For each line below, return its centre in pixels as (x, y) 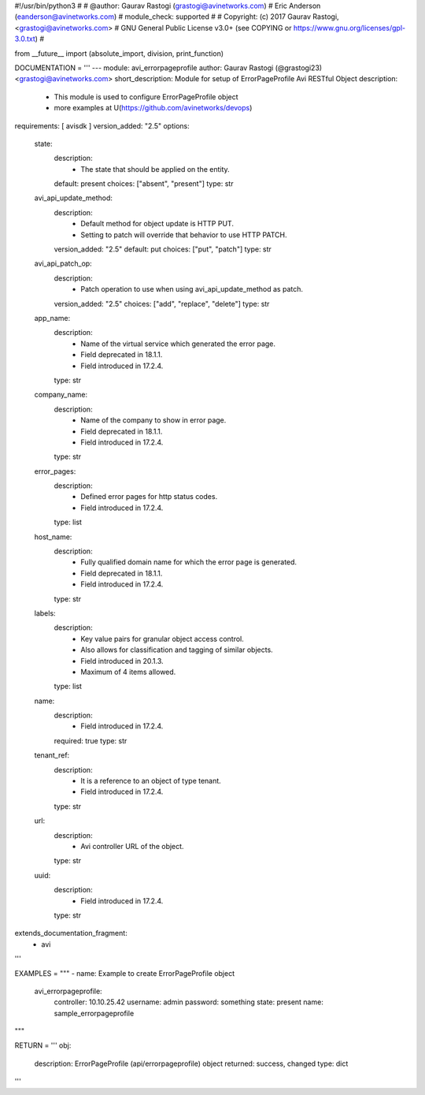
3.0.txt (25, 39)
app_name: (52, 318)
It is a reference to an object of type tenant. (151, 781)
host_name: (53, 537)
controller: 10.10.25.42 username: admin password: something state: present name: (189, 1002)
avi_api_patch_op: (63, 263)
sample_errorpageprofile (94, 1013)
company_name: (61, 395)
